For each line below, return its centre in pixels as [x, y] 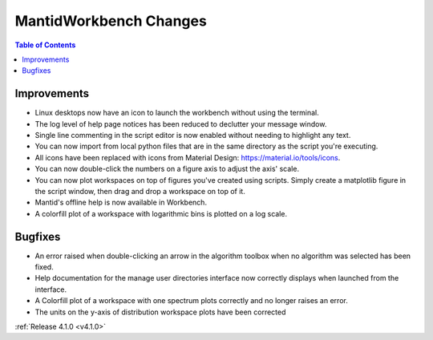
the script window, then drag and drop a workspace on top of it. [140, 191]
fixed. [44, 267]
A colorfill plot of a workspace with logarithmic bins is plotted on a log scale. [161, 213]
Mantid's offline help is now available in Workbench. [121, 202]
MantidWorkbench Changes [111, 21]
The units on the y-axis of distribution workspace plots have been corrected [160, 312]
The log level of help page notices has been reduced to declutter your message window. [181, 123]
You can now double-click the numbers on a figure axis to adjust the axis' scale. [167, 169]
